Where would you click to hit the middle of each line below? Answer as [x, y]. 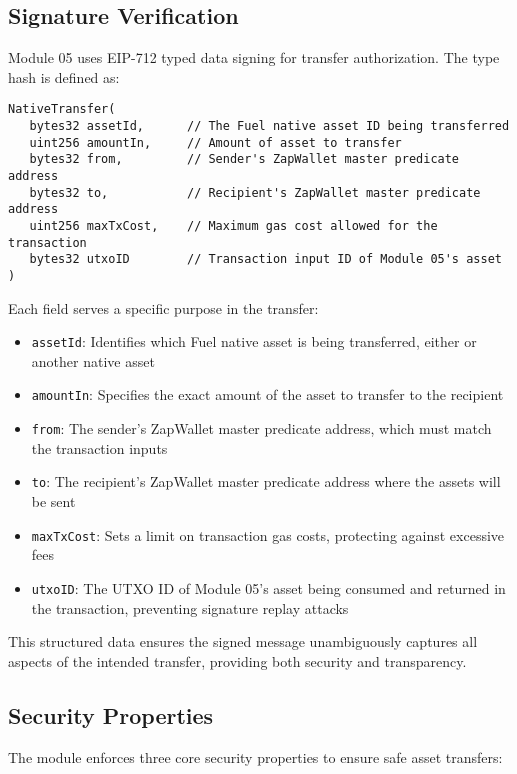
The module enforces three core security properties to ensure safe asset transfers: [255, 756]
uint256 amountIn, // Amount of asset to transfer [215, 142]
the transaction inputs [99, 447]
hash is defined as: [64, 76]
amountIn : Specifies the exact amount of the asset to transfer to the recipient [267, 394]
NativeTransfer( [62, 109]
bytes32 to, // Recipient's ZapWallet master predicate [255, 192]
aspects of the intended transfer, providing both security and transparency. [237, 660]
